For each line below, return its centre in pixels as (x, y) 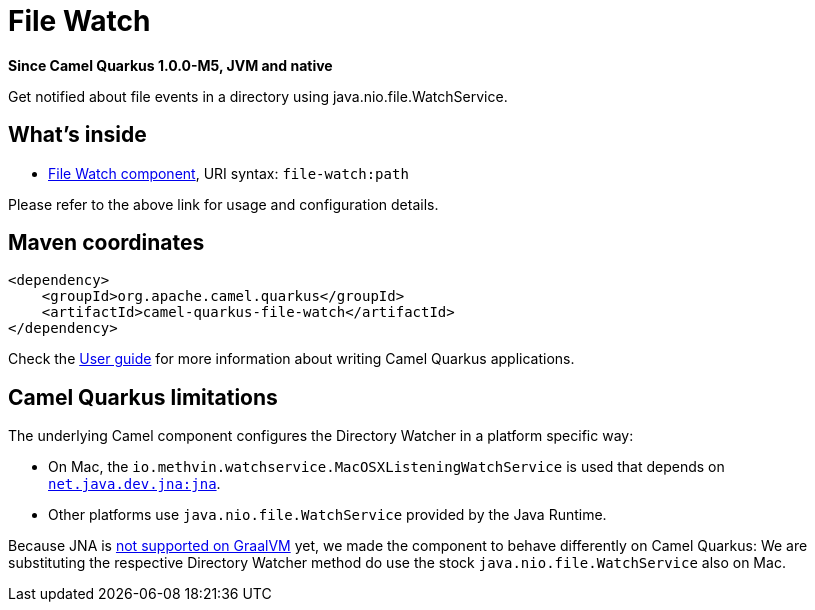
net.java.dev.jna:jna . (134, 484)
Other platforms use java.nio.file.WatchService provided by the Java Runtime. (327, 515)
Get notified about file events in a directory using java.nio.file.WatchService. (258, 96)
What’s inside (77, 135)
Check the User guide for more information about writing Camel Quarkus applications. (291, 359)
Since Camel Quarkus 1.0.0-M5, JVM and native (170, 65)
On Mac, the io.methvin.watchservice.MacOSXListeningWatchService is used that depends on (386, 467)
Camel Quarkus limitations (143, 397)
